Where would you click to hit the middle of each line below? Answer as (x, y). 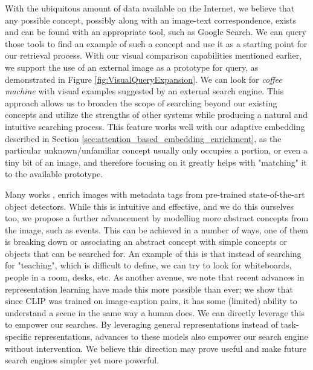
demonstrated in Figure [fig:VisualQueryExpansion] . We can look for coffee (144, 79)
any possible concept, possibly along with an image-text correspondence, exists (151, 20)
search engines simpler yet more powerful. (82, 360)
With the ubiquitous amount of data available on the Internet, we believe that (150, 8)
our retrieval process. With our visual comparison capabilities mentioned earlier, (153, 55)
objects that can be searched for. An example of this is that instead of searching (153, 253)
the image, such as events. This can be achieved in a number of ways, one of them (157, 229)
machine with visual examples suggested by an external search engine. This (144, 91)
